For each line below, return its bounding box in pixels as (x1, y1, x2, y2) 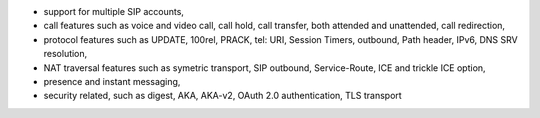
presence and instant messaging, (43, 75, 181, 87)
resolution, (43, 48, 88, 60)
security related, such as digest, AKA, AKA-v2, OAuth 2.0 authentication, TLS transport (43, 90, 402, 102)
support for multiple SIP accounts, (43, 6, 185, 17)
